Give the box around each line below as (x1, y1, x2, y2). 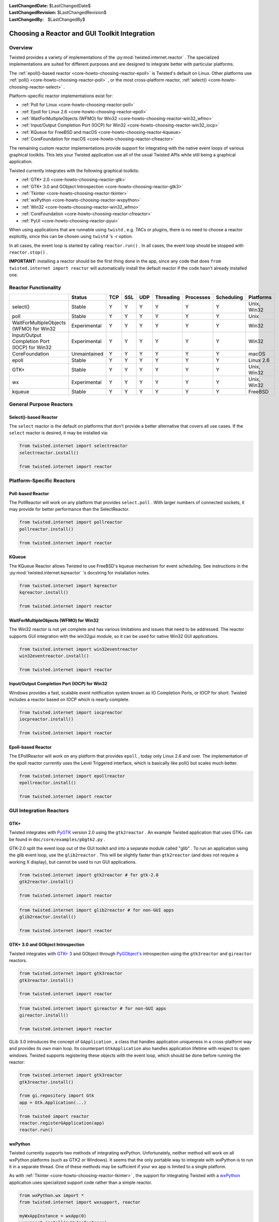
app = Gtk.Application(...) (19, 1100, 86, 1105)
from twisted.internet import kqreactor (19, 583, 117, 589)
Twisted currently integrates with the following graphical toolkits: (9, 168, 139, 174)
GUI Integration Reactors (9, 807, 69, 814)
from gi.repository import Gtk (19, 1093, 95, 1098)
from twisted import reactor (19, 1113, 89, 1119)
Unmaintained (71, 350, 104, 357)
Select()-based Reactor (9, 414, 58, 420)
